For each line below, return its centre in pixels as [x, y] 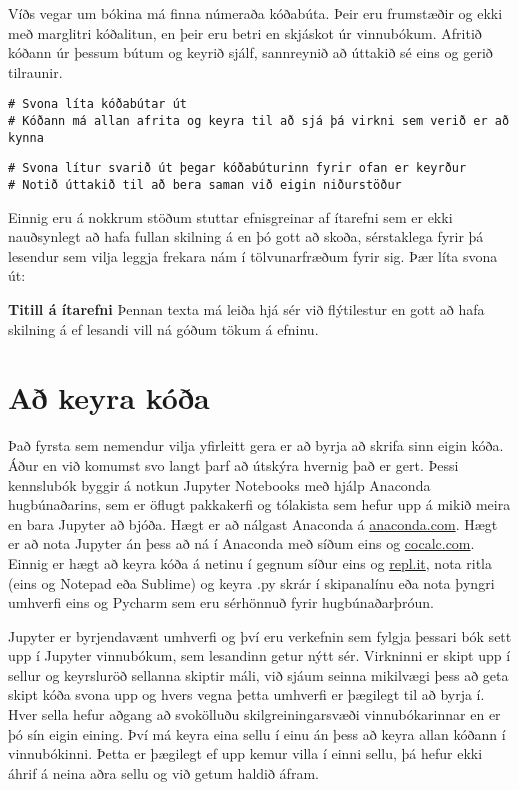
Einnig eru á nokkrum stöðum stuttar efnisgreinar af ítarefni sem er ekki [230, 216]
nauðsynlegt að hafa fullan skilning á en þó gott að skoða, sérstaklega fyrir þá [246, 236]
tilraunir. [35, 71]
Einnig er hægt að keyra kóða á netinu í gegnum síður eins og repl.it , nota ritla [250, 562]
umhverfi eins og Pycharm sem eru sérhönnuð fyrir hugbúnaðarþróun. [221, 602]
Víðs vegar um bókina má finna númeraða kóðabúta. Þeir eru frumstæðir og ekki [255, 13]
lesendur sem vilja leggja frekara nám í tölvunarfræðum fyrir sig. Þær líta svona [253, 255]
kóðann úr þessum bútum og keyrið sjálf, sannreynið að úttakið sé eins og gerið [250, 52]
